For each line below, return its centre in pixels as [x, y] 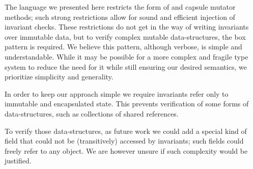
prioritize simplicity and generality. [59, 77]
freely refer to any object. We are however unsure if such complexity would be [126, 150]
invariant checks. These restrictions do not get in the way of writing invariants [127, 27]
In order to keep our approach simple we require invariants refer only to [117, 93]
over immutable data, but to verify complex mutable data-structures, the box [125, 36]
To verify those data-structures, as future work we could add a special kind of [126, 131]
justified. [18, 161]
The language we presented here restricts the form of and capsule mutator [120, 7]
